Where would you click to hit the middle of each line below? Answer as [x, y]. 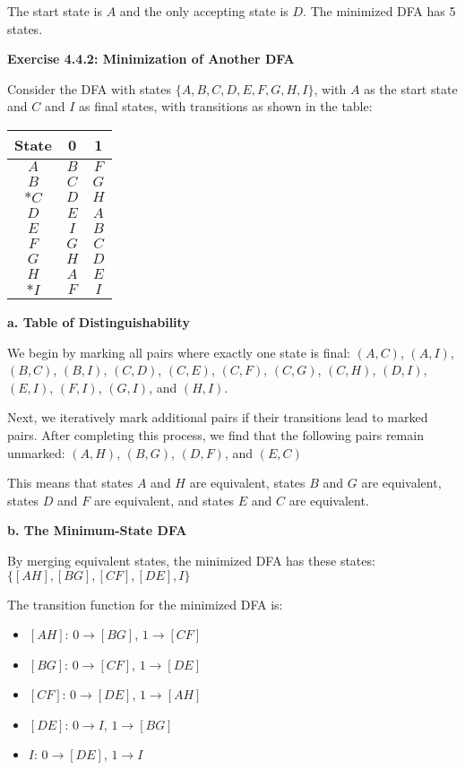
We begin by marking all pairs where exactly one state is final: [179, 352]
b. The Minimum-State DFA [97, 530]
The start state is [55, 11]
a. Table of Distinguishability [99, 321]
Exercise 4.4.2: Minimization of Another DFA [151, 59]
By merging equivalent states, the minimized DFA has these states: [191, 560]
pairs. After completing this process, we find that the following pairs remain [215, 434]
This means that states [70, 483]
